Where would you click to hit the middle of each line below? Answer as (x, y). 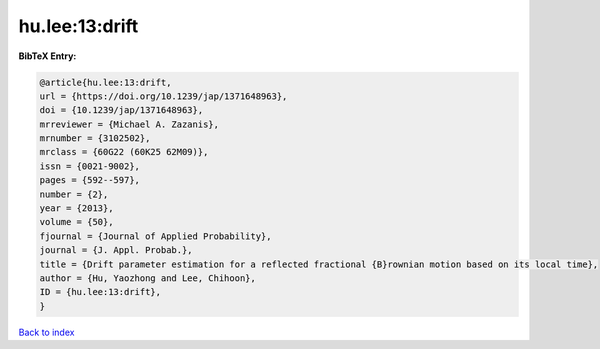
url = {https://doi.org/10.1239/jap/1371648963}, (163, 96)
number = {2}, (74, 194)
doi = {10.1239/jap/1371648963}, (121, 110)
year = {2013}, (76, 208)
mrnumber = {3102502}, (95, 138)
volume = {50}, (76, 222)
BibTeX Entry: (47, 56)
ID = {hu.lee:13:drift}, (100, 292)
